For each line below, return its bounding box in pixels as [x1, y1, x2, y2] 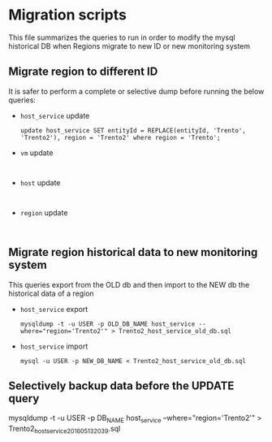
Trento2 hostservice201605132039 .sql [8, 424, 121, 435]
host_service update [19, 110, 90, 120]
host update [19, 177, 61, 188]
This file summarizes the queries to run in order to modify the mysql [8, 32, 235, 42]
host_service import [19, 341, 89, 351]
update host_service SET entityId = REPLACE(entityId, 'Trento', [19, 126, 246, 135]
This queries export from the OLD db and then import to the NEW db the [8, 279, 250, 289]
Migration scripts [8, 6, 127, 24]
